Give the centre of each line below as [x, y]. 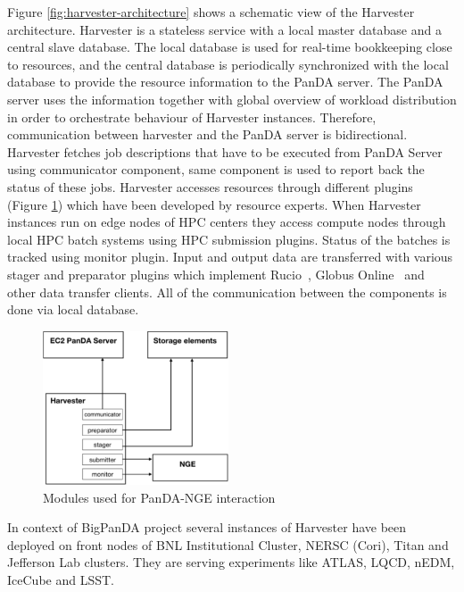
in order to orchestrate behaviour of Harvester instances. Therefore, [192, 117]
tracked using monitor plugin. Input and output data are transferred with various [230, 257]
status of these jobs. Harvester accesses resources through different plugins [210, 186]
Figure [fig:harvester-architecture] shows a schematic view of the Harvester [211, 12]
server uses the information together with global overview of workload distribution [232, 99]
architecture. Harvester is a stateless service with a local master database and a [224, 29]
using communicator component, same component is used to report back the [216, 169]
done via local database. [73, 309]
